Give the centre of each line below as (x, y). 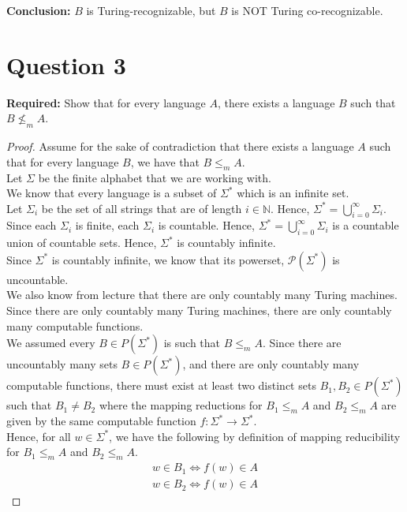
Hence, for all (39, 436)
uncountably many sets (62, 364)
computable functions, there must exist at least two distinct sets (161, 385)
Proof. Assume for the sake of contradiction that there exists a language (180, 146)
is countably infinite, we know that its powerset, (168, 259)
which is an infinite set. (293, 193)
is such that (192, 343)
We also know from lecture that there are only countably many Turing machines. (202, 295)
